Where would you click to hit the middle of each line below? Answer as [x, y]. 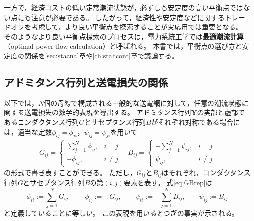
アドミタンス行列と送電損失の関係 [86, 82]
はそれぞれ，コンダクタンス [206, 173]
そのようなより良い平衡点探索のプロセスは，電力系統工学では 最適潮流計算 [124, 36]
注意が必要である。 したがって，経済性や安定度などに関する [128, 17]
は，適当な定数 [28, 131]
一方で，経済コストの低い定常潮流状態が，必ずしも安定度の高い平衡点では [124, 7]
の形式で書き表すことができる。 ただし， [70, 173]
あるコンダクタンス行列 [42, 122]
